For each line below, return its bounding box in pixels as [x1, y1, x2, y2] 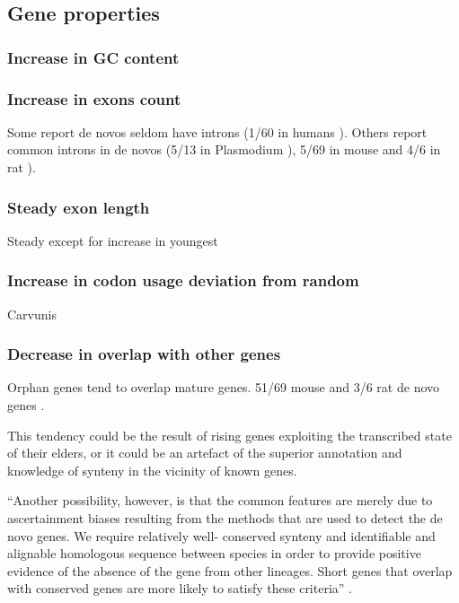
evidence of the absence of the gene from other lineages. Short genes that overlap [7, 561, 453, 580]
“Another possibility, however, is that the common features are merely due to [7, 491, 433, 510]
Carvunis [7, 304, 57, 323]
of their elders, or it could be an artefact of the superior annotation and [7, 443, 402, 462]
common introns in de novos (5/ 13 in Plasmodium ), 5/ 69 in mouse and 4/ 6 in [7, 140, 441, 159]
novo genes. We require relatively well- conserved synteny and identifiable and [7, 526, 436, 545]
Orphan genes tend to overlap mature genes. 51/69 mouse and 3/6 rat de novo [7, 378, 440, 397]
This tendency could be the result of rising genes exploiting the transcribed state [7, 425, 452, 444]
